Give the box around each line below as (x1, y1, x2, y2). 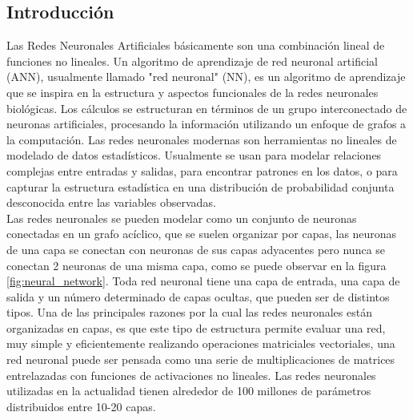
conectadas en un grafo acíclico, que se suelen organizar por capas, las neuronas (6, 225, 397, 242)
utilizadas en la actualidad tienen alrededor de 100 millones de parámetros (6, 382, 371, 399)
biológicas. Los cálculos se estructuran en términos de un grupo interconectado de (6, 99, 407, 116)
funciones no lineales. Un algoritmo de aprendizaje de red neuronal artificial (6, 52, 378, 69)
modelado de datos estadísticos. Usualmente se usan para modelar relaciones (6, 147, 382, 164)
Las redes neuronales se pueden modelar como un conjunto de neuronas (6, 209, 357, 226)
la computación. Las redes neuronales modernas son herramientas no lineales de (6, 131, 397, 147)
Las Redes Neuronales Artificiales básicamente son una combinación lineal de (6, 37, 385, 54)
